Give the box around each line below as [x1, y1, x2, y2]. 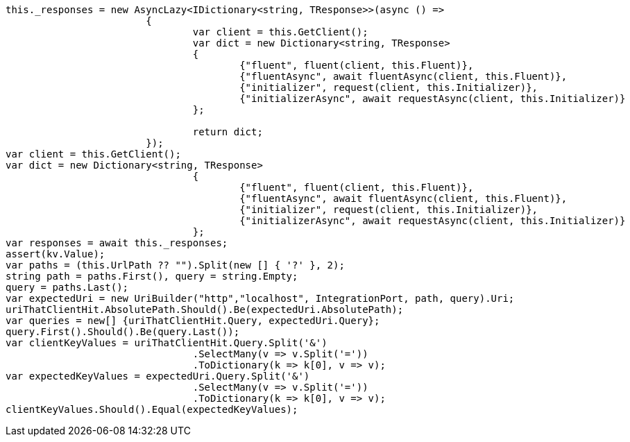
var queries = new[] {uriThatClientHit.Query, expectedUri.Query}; [6, 315, 380, 326]
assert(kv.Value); [6, 248, 105, 260]
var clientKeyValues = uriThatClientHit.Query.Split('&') [6, 337, 327, 348]
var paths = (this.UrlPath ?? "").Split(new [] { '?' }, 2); [6, 260, 345, 271]
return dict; [192, 126, 263, 137]
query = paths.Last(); [6, 282, 129, 293]
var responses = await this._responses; [6, 237, 228, 248]
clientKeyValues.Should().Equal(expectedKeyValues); [6, 404, 298, 415]
